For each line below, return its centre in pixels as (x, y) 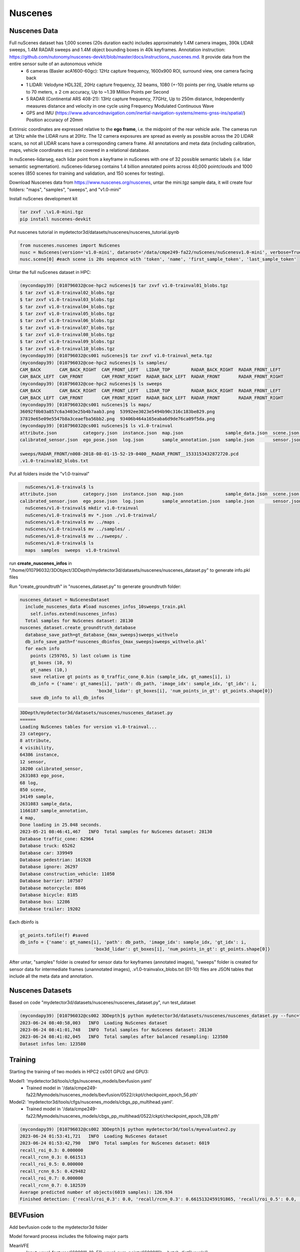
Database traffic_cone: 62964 (57, 839)
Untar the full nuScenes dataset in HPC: (50, 272)
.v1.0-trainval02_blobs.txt (54, 461)
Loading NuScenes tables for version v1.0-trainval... (88, 727)
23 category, (36, 733)
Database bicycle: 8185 (49, 895)
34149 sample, (37, 797)
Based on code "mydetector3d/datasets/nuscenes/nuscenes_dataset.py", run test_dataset (102, 1003)
